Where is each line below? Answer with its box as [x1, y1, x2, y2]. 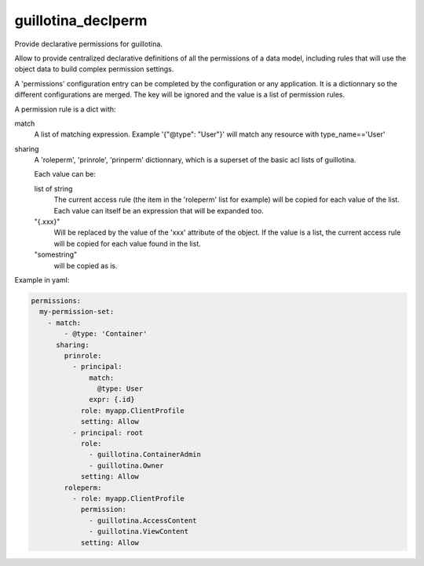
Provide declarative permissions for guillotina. [14, 39, 163, 49]
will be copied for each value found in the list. [53, 239, 202, 248]
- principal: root [71, 428, 144, 437]
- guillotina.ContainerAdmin [89, 450, 202, 459]
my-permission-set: [39, 307, 115, 316]
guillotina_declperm [14, 12, 148, 29]
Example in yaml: [14, 275, 70, 284]
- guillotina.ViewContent [89, 527, 188, 536]
